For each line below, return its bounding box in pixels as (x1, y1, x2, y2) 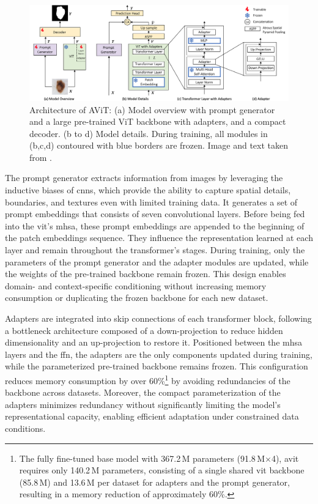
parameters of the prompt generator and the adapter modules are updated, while (5, 255, 309, 268)
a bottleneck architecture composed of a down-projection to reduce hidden (5, 324, 283, 336)
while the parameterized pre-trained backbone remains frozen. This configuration (5, 360, 308, 372)
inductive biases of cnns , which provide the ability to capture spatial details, (5, 183, 291, 196)
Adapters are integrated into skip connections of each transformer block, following (5, 312, 312, 325)
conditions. (5, 422, 46, 435)
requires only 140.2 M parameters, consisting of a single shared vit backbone (19, 464, 305, 476)
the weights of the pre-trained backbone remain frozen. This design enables (5, 267, 286, 280)
